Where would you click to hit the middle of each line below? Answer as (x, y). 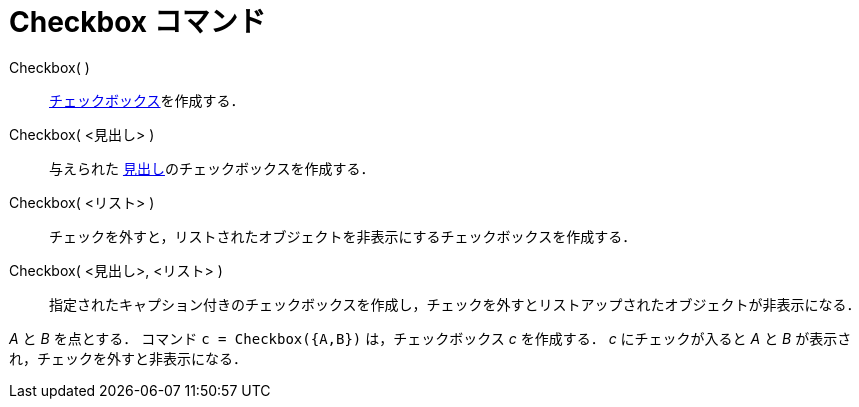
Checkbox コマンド (137, 22)
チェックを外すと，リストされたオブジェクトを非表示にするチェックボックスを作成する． (343, 236)
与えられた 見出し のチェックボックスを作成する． (212, 168)
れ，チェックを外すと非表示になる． (128, 358)
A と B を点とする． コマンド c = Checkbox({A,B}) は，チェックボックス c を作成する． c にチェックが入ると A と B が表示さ (430, 338)
